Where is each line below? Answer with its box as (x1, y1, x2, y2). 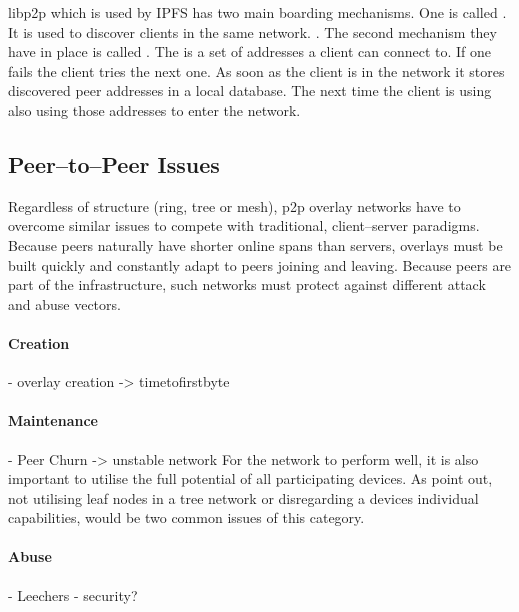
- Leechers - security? (8, 584, 138, 605)
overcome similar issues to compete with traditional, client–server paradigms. (8, 215, 480, 236)
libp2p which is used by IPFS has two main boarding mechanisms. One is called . (8, 2, 507, 22)
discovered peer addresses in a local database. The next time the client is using (8, 80, 492, 101)
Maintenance (8, 410, 98, 431)
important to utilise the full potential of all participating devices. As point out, (8, 468, 493, 489)
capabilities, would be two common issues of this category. (8, 507, 365, 528)
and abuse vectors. (8, 293, 121, 314)
